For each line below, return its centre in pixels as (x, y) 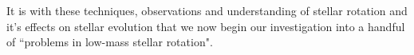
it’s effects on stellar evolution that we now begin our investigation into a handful (206, 26)
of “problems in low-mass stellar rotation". (110, 42)
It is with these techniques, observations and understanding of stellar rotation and (207, 10)
